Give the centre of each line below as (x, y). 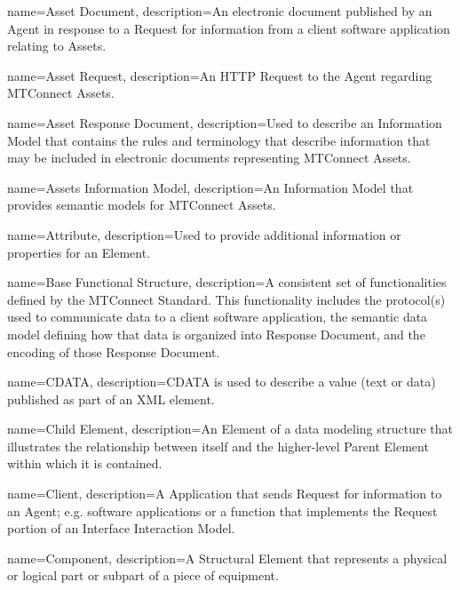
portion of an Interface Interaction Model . (121, 528)
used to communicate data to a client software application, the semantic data (218, 317)
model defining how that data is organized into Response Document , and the (216, 334)
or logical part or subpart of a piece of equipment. (143, 575)
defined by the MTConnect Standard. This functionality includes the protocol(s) (226, 299)
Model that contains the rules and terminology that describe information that (219, 140)
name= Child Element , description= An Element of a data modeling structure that (230, 429)
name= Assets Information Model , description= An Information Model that (210, 187)
